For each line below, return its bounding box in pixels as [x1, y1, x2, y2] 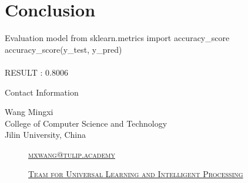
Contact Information [5, 86, 79, 98]
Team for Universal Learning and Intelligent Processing [28, 168, 243, 180]
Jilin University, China [5, 128, 86, 141]
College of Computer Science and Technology [5, 117, 167, 129]
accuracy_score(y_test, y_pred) [5, 43, 122, 55]
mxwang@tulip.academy [28, 148, 115, 160]
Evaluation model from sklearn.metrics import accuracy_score [5, 32, 230, 44]
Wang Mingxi [5, 106, 53, 118]
